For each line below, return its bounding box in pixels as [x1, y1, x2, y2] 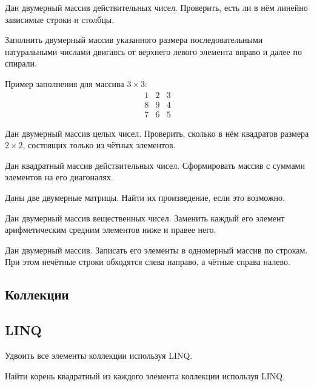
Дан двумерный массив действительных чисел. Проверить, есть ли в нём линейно [5, 1, 308, 13]
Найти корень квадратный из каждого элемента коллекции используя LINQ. [5, 369, 286, 382]
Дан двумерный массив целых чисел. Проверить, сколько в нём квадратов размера [5, 126, 309, 139]
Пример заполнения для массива [5, 77, 124, 90]
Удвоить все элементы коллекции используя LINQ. [5, 348, 193, 361]
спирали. [5, 57, 37, 70]
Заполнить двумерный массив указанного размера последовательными [5, 33, 263, 46]
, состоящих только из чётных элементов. [22, 139, 176, 151]
